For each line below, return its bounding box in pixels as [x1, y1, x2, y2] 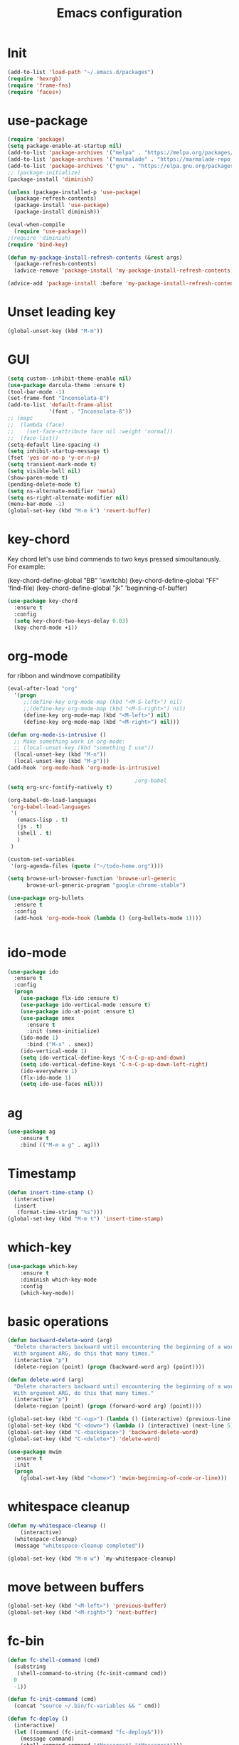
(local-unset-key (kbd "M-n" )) [14, 751, 107, 759]
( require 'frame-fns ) [7, 82, 72, 89]
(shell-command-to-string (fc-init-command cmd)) [16, 1670, 167, 1677]
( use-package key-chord [7, 598, 78, 605]
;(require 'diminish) [7, 234, 72, 241]
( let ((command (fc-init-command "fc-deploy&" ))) [14, 1728, 164, 1736]
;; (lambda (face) [7, 421, 65, 428]
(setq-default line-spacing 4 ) [7, 441, 100, 448]
